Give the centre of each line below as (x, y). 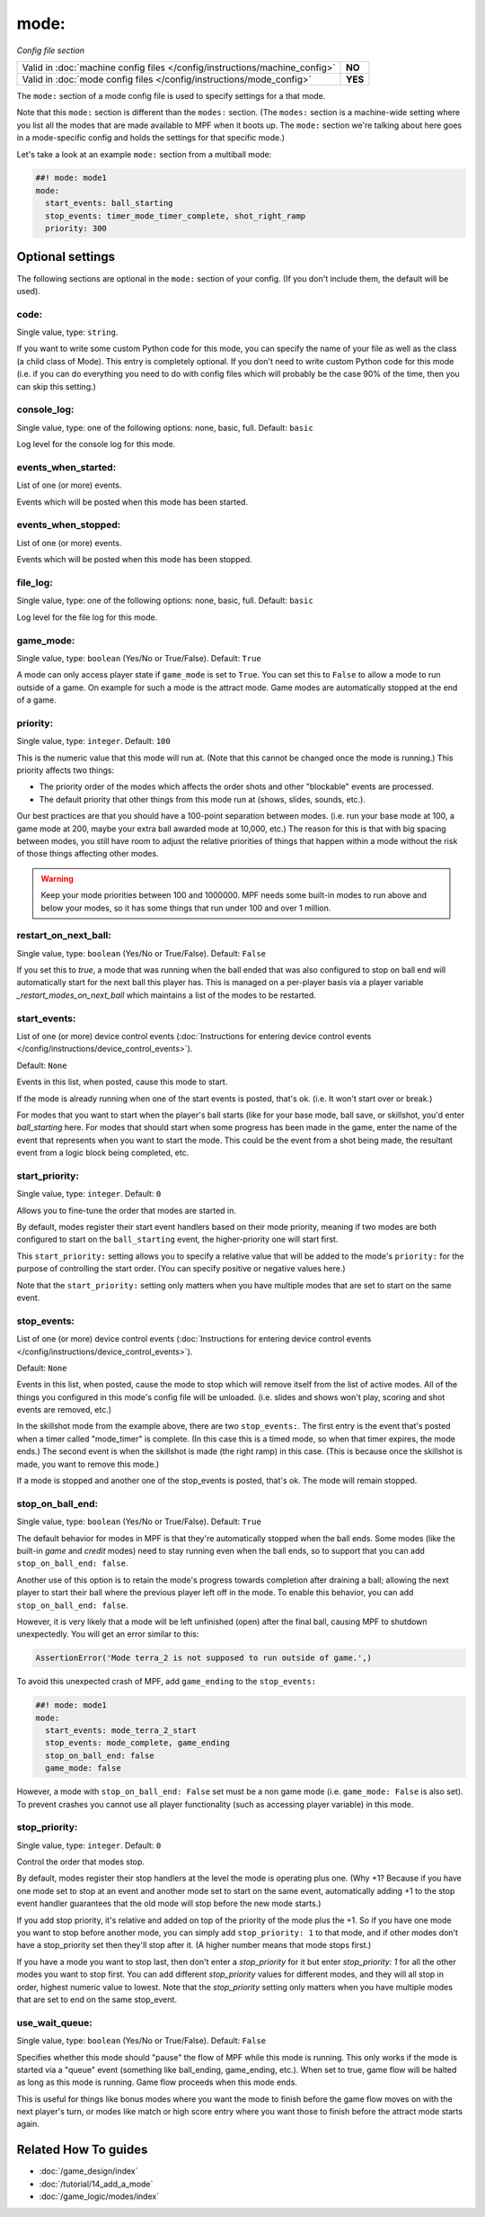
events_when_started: (66, 467)
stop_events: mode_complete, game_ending (138, 1743)
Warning (57, 878)
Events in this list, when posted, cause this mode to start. (122, 1082)
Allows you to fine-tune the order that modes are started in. (127, 1210)
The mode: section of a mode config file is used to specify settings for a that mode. (171, 95)
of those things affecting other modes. (88, 854)
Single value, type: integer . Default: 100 (93, 741)
